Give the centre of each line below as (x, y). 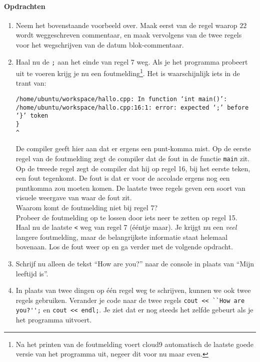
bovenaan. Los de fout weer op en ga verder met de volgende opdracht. (124, 247)
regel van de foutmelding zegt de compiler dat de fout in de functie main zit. (133, 158)
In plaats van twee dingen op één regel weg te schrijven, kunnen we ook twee (133, 290)
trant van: (31, 83)
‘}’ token (32, 116)
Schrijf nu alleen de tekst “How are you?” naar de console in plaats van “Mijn (135, 264)
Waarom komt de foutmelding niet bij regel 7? (86, 207)
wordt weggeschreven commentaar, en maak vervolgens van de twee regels (129, 35)
